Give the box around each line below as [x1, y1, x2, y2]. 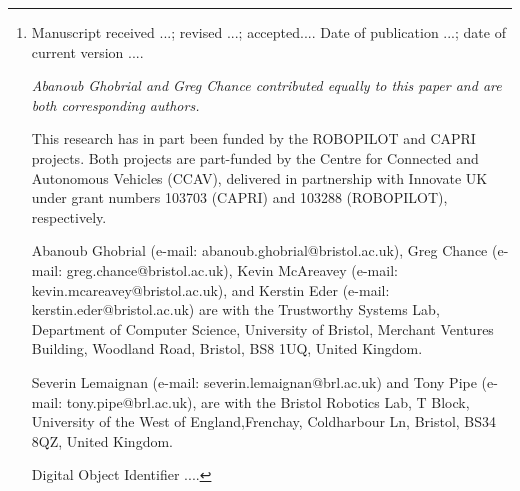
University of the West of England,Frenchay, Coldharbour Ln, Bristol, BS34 [31, 411, 497, 432]
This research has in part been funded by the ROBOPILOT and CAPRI [31, 128, 476, 149]
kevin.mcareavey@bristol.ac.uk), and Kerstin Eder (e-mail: [31, 279, 390, 300]
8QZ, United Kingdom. [31, 430, 173, 451]
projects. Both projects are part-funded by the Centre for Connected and [31, 147, 479, 168]
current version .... [31, 41, 144, 62]
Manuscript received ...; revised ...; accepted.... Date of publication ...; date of [31, 22, 506, 42]
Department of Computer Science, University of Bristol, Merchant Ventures [31, 318, 494, 339]
